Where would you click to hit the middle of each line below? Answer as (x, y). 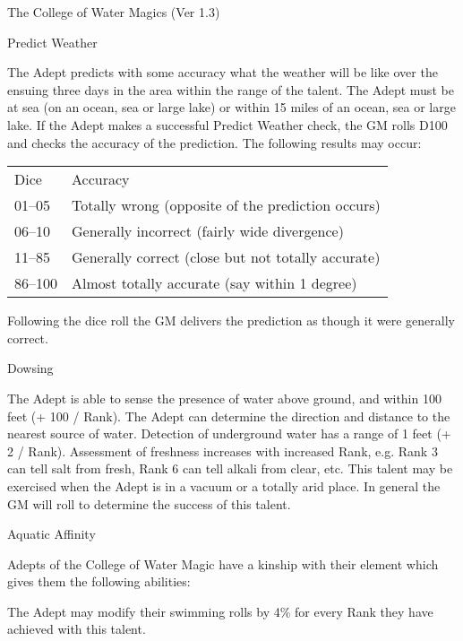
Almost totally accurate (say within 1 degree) (214, 283)
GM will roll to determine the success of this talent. (149, 503)
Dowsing (30, 368)
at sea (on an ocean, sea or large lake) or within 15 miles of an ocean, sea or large (231, 107)
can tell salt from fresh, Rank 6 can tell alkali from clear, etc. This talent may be (230, 468)
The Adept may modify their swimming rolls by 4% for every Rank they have (220, 611)
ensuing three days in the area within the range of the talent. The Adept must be (231, 89)
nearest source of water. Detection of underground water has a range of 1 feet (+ (229, 433)
